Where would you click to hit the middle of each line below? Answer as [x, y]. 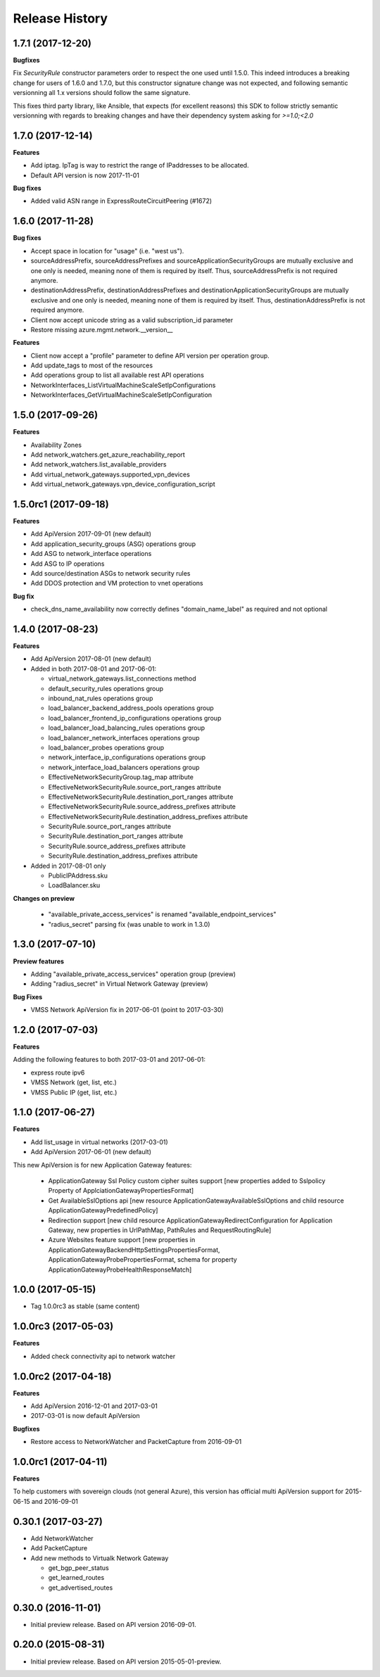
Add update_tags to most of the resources [92, 365]
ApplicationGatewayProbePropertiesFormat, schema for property [142, 1260]
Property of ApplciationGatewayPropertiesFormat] [121, 1191]
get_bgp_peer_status [78, 1568]
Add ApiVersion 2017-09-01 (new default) [91, 534]
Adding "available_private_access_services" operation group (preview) [133, 974]
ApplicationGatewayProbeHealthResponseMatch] [120, 1270]
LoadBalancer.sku [74, 885]
